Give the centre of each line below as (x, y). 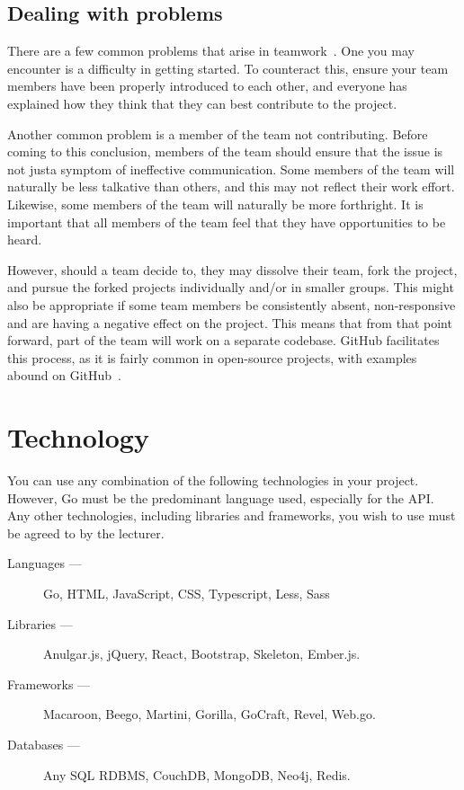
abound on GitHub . (64, 375)
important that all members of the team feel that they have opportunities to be (227, 222)
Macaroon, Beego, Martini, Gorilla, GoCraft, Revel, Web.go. (210, 714)
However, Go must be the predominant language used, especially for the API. (221, 497)
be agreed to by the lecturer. (86, 533)
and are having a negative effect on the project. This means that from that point (230, 322)
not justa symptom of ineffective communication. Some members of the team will (231, 169)
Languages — (45, 563)
